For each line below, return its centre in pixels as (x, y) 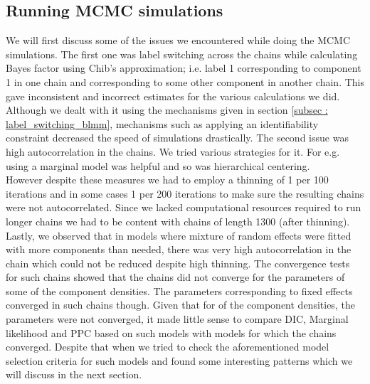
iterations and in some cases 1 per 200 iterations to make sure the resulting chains (185, 193)
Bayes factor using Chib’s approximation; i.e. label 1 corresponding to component (184, 68)
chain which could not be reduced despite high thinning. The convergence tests (178, 263)
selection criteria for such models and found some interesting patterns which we (179, 360)
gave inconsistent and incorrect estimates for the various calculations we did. (173, 96)
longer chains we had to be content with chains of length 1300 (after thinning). (178, 221)
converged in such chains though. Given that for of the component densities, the (180, 305)
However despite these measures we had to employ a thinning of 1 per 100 (167, 180)
